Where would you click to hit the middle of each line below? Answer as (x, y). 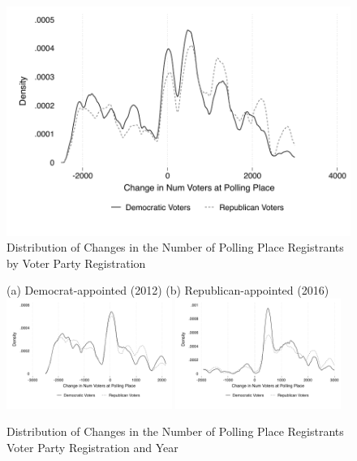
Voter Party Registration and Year (92, 447)
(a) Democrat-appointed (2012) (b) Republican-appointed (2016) (168, 290)
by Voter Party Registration (76, 263)
